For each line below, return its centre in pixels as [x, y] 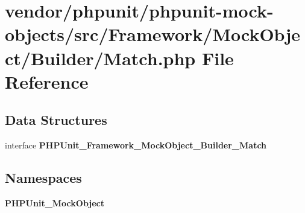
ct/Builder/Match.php [100, 58]
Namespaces [43, 178]
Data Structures [56, 120]
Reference [47, 81]
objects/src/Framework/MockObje [152, 34]
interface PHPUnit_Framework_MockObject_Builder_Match [136, 145]
